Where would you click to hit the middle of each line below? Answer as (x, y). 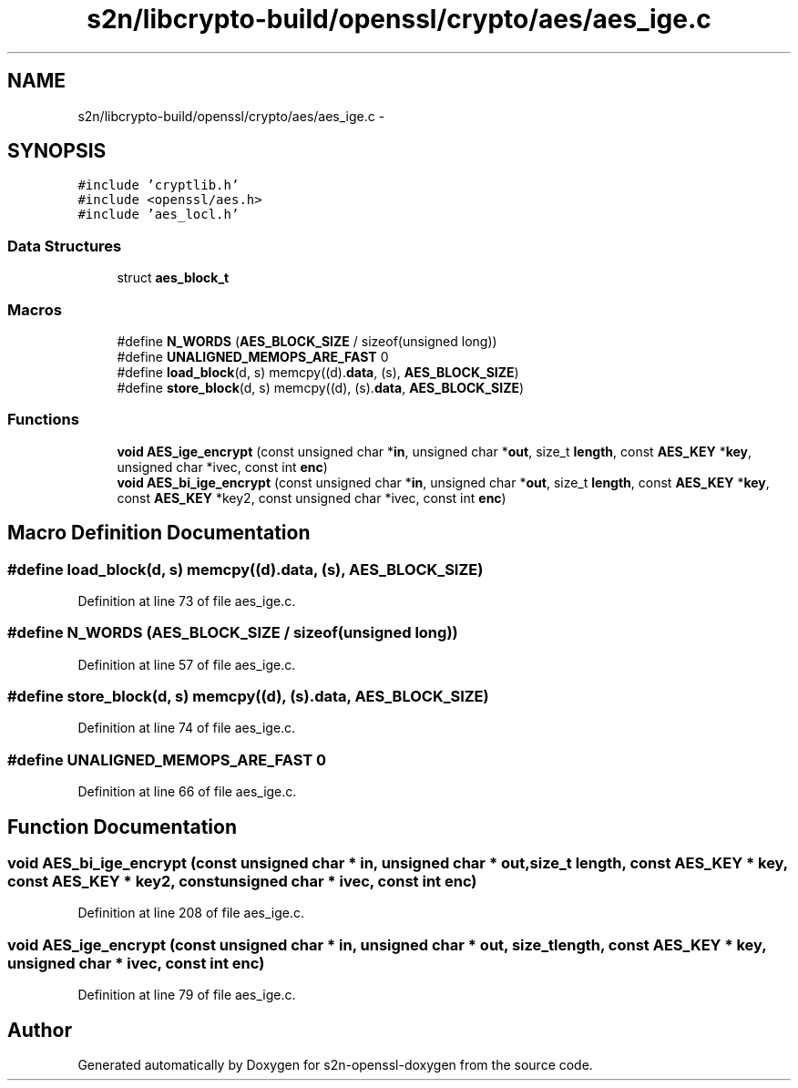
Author (40, 1030)
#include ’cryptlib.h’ (159, 185)
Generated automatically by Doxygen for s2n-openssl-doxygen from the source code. (335, 1064)
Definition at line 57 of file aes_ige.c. (187, 664)
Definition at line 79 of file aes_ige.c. (187, 995)
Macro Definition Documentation (159, 533)
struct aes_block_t (173, 278)
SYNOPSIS (57, 151)
